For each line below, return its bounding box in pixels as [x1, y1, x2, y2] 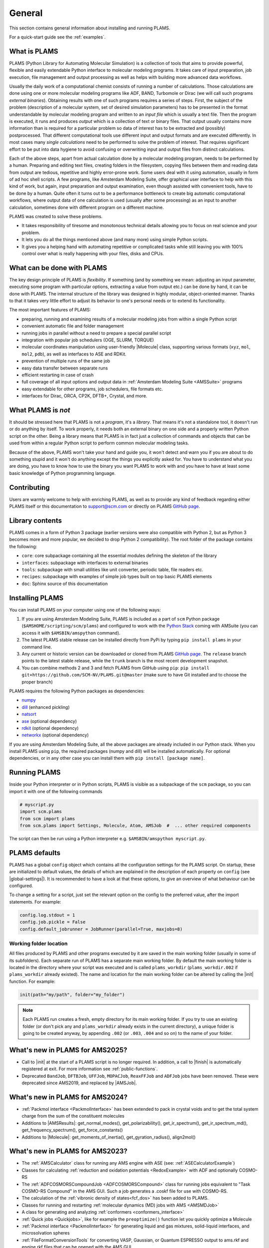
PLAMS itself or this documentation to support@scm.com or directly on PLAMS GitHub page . [9, 503, 200, 509]
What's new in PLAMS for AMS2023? [9, 1147, 128, 1156]
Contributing [9, 483, 50, 492]
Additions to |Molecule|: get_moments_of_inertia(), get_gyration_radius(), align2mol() [21, 1134, 196, 1140]
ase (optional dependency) [21, 718, 77, 724]
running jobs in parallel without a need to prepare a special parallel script [21, 330, 171, 336]
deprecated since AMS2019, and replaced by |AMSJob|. [21, 1080, 137, 1086]
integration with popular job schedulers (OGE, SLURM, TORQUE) [21, 337, 154, 343]
